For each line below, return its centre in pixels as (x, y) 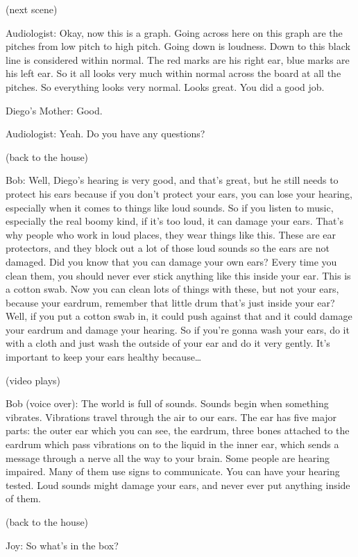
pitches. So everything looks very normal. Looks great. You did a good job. (165, 86)
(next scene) (32, 9)
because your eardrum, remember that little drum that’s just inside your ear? (170, 302)
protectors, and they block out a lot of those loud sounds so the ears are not (168, 248)
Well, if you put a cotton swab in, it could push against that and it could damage (179, 316)
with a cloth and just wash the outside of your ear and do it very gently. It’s (168, 343)
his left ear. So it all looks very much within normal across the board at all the (173, 73)
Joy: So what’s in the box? (62, 545)
